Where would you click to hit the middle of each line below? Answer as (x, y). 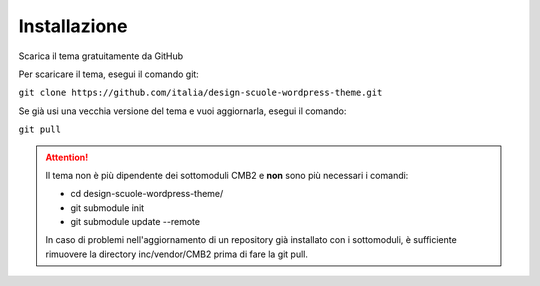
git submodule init (107, 207)
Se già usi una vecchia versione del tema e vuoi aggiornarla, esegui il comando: (182, 111)
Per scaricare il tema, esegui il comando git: (108, 74)
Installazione (73, 26)
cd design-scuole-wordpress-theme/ (147, 194)
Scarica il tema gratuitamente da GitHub (101, 56)
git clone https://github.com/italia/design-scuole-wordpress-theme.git (200, 93)
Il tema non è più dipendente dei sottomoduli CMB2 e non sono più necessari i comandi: (227, 175)
